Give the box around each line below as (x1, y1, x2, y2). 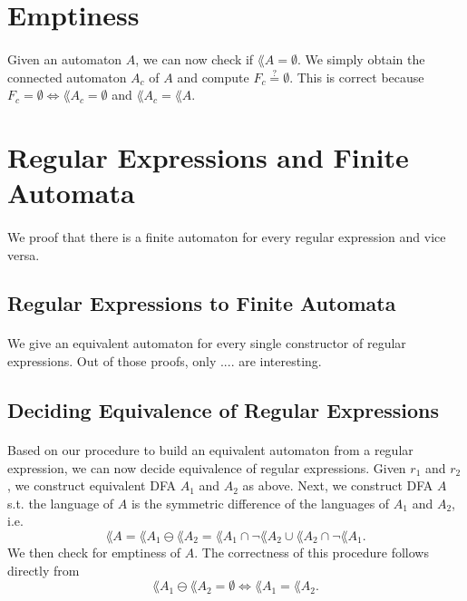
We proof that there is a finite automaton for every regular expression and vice (7, 227, 446, 246)
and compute (177, 67, 249, 86)
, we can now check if (135, 49, 254, 68)
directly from (7, 560, 80, 579)
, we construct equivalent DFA (7, 476, 176, 495)
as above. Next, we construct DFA (242, 476, 433, 495)
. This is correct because (289, 67, 424, 86)
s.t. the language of (7, 493, 114, 512)
